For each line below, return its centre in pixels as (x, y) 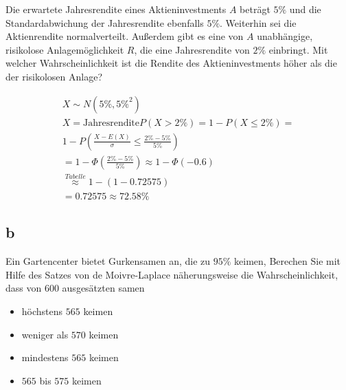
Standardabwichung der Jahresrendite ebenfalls (105, 22)
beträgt (255, 9)
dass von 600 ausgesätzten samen (75, 288)
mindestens (45, 357)
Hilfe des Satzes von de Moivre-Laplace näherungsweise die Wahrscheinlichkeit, (172, 274)
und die (305, 9)
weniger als (45, 334)
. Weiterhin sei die (258, 22)
